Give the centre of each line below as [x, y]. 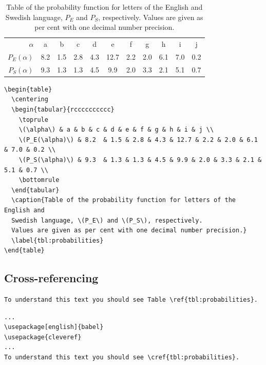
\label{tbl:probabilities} [58, 240]
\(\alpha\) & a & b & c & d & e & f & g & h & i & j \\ [116, 130]
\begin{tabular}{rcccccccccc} [63, 109]
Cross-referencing [51, 278]
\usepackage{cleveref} [43, 337]
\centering [30, 99]
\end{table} [24, 251]
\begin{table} [28, 89]
